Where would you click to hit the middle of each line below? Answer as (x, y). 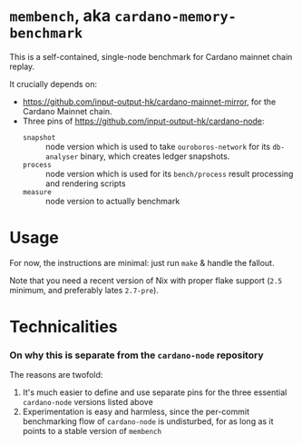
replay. (22, 66)
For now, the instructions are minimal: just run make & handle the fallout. (142, 262)
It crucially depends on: (54, 84)
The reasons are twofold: (56, 375)
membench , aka (60, 16)
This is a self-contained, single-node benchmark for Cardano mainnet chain (151, 56)
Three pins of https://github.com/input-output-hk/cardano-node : (143, 121)
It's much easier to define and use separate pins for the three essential (155, 392)
